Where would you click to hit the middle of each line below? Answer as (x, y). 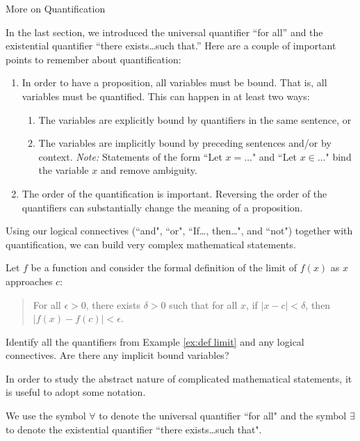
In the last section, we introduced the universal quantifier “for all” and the (164, 32)
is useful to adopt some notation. (76, 392)
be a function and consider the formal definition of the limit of (164, 267)
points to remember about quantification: (93, 59)
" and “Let (275, 156)
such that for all (203, 304)
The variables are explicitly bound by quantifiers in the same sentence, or (195, 119)
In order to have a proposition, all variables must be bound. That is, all (174, 82)
